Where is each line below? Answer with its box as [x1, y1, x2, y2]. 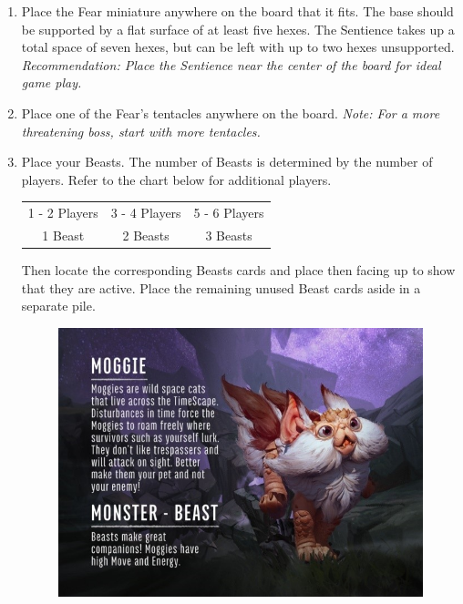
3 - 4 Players [110, 203, 181, 222]
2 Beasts [122, 225, 170, 244]
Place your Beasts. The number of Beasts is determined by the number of [21, 152, 433, 171]
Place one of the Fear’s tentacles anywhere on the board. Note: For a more [21, 103, 440, 122]
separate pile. [21, 296, 96, 315]
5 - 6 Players [193, 203, 264, 222]
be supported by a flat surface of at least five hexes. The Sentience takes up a [21, 19, 455, 38]
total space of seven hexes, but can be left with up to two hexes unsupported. [21, 37, 455, 56]
